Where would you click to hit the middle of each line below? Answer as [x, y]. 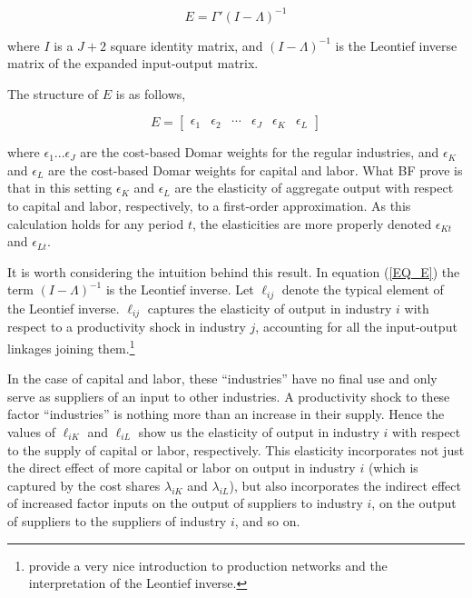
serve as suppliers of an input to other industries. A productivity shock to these [229, 396]
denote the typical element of [363, 289]
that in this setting [60, 188]
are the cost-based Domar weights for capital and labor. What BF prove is [256, 169]
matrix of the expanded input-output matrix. [133, 63]
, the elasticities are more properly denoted [312, 223]
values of [31, 431]
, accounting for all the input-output [356, 327]
